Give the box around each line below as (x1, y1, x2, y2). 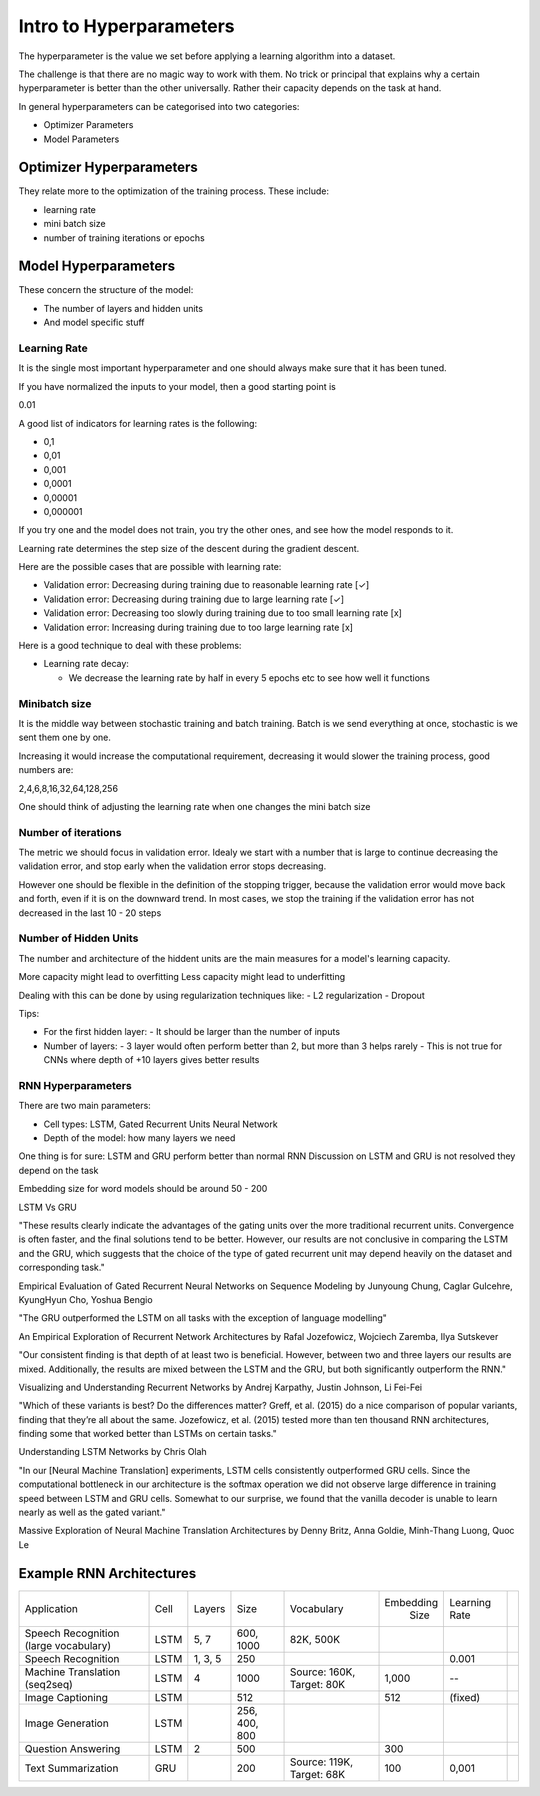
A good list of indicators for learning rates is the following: (18, 417, 258, 429)
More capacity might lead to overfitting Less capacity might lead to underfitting (18, 971, 345, 983)
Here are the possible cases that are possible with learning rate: (18, 561, 282, 573)
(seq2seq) (24, 1677, 74, 1691)
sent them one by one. (18, 731, 112, 744)
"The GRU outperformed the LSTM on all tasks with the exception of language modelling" (18, 1312, 387, 1324)
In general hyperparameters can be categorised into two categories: (18, 100, 300, 112)
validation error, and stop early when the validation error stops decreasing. (18, 860, 327, 872)
